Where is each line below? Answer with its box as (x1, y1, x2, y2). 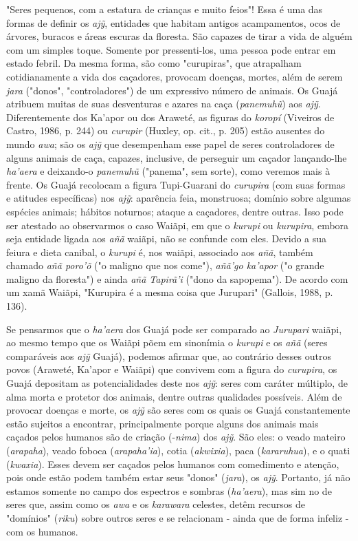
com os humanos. (6, 524, 78, 538)
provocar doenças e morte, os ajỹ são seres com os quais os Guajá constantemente (6, 403, 350, 417)
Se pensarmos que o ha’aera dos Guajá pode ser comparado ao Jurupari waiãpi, (6, 321, 342, 336)
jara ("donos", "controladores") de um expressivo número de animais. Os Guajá (6, 83, 338, 97)
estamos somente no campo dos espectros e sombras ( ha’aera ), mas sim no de (6, 483, 332, 498)
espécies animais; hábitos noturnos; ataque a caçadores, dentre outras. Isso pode (6, 204, 344, 218)
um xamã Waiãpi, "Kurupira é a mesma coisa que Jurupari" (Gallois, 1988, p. (6, 285, 333, 299)
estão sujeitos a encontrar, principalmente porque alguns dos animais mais (6, 416, 319, 430)
